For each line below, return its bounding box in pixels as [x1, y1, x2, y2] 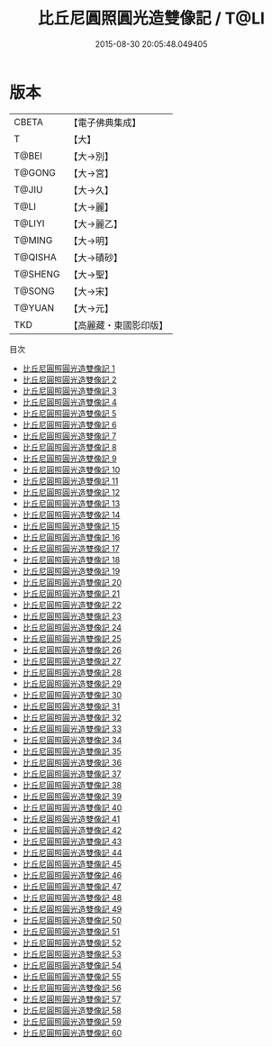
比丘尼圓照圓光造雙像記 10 [22, 464, 121, 475]
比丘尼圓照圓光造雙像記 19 [22, 565, 121, 577]
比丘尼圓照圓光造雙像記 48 [22, 892, 122, 903]
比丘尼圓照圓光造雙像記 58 [22, 1005, 122, 1015]
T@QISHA [14, 250, 57, 263]
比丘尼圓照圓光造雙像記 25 [22, 633, 122, 644]
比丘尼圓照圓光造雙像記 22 [22, 599, 122, 610]
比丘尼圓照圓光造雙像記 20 [22, 577, 122, 587]
